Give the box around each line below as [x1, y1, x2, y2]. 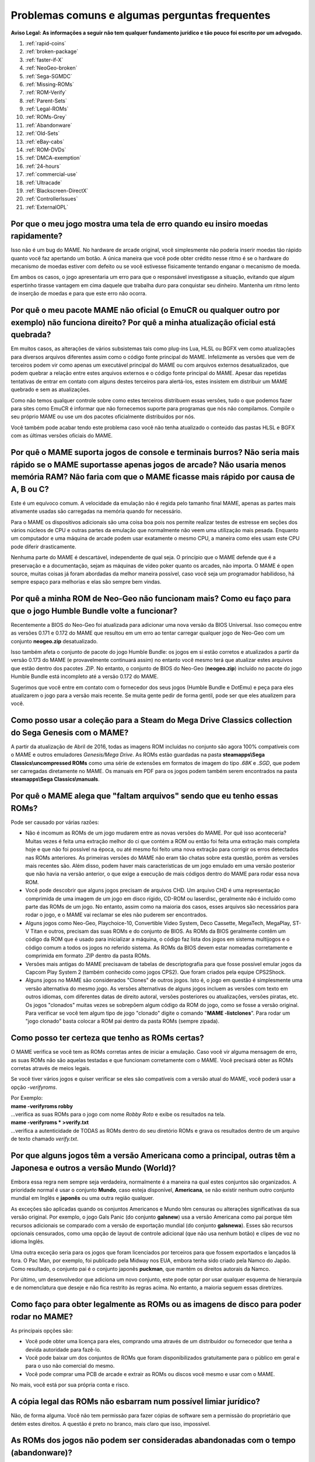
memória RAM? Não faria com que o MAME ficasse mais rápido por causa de [10, 472, 295, 482]
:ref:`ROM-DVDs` [25, 146, 66, 153]
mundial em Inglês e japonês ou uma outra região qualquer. [10, 1195, 155, 1202]
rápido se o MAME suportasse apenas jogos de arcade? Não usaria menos [10, 460, 286, 470]
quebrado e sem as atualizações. [10, 386, 90, 393]
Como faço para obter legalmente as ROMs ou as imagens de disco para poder [10, 1299, 302, 1309]
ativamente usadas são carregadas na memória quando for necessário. [10, 508, 182, 515]
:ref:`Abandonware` [25, 122, 72, 129]
